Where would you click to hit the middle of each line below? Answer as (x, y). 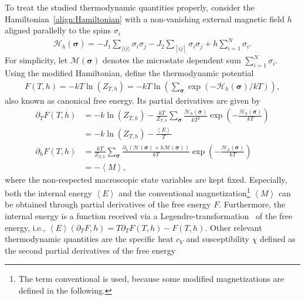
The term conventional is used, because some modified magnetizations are (151, 279)
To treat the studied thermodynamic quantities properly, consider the (130, 7)
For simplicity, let (36, 60)
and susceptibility (218, 239)
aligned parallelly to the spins (58, 30)
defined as (278, 239)
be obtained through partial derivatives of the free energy (108, 204)
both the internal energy (49, 192)
